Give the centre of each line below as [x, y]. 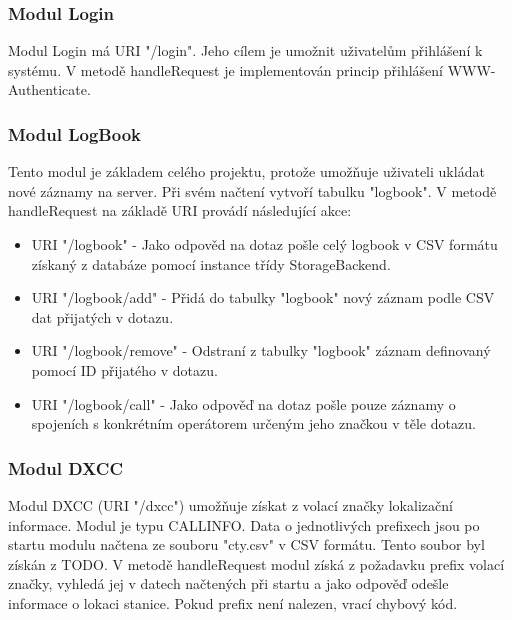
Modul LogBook [74, 133]
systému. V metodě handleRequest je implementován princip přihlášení [225, 69]
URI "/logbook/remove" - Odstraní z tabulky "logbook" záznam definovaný [261, 350]
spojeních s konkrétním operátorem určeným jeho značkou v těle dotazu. [253, 423]
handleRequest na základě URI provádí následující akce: [180, 210]
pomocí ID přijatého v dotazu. [124, 369]
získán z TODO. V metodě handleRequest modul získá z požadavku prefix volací [256, 563]
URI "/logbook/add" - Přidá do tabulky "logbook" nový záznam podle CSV [263, 297]
